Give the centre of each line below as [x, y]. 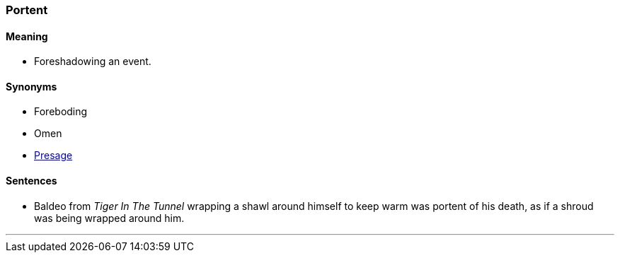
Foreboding [61, 112]
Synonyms [31, 86]
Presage [53, 156]
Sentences [31, 181]
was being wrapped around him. [109, 218]
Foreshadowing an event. [93, 61]
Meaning [27, 36]
